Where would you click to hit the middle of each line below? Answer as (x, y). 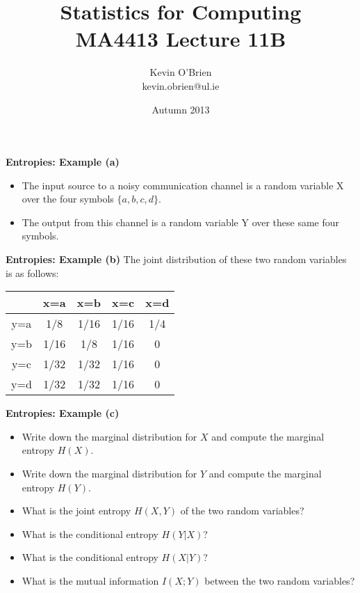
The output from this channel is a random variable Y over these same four (181, 222)
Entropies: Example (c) (63, 413)
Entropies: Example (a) (63, 162)
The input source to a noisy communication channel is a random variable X (183, 185)
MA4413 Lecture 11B (181, 39)
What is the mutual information (90, 580)
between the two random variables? (280, 580)
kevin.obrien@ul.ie (181, 85)
